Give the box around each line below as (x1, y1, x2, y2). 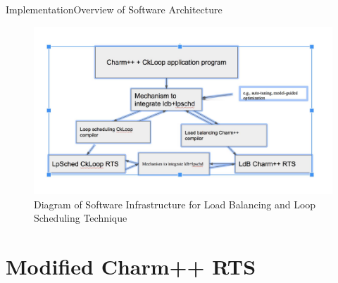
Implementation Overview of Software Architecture (6, 2, 223, 16)
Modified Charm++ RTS (6, 252, 256, 281)
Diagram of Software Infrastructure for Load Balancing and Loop (34, 196, 316, 211)
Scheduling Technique (34, 210, 127, 225)
